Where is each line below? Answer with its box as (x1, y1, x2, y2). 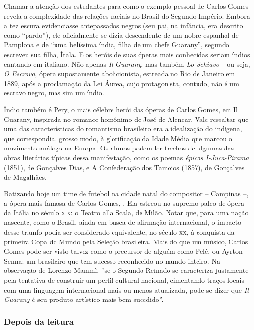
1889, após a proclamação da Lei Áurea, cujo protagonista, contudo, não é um (4, 78, 239, 88)
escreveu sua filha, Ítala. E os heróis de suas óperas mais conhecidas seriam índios (4, 49, 250, 59)
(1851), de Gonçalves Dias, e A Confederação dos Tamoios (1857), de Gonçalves (4, 162, 245, 172)
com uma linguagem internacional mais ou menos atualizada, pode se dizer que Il (4, 284, 249, 295)
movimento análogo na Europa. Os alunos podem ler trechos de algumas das (4, 143, 234, 153)
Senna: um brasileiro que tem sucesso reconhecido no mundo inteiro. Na (4, 255, 220, 266)
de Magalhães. (4, 172, 47, 182)
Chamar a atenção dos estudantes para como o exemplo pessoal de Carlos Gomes (4, 1, 249, 11)
